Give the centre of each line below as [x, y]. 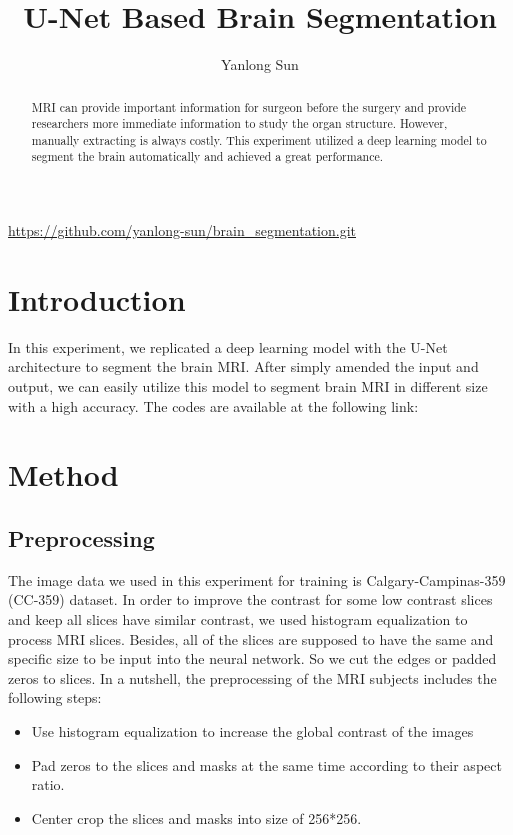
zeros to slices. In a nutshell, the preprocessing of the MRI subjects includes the [252, 677]
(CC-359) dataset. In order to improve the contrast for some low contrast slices [250, 599]
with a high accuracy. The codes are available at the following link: [213, 405]
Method [63, 474]
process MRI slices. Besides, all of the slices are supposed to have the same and [251, 638]
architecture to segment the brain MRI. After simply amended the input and [243, 366]
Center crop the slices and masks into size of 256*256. [196, 817]
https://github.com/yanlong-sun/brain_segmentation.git [182, 230]
